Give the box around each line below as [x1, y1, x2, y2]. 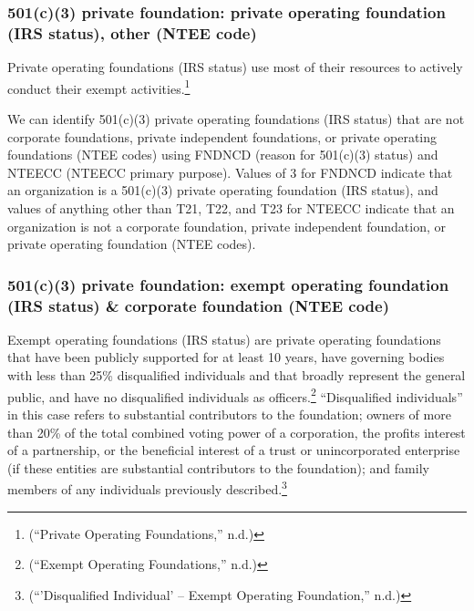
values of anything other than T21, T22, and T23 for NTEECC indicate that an [7, 198, 455, 217]
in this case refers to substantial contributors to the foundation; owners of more [7, 404, 451, 423]
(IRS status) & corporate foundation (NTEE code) [7, 294, 389, 316]
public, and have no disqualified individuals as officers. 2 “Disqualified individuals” [7, 384, 463, 406]
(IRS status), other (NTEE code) [7, 21, 257, 44]
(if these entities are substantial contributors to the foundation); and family [7, 458, 429, 477]
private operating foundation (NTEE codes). [7, 234, 256, 254]
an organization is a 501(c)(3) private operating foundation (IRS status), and [7, 181, 438, 200]
